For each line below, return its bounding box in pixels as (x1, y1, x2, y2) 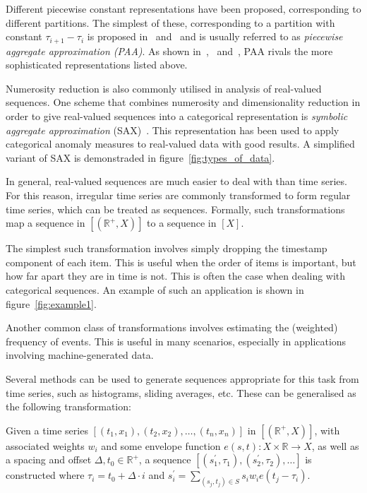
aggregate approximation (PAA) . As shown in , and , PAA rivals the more (6, 43, 333, 58)
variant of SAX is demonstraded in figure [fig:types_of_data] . (6, 150, 275, 165)
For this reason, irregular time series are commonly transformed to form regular (6, 187, 351, 202)
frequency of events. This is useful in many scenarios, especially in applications (6, 333, 347, 348)
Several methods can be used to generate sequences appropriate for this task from (6, 371, 359, 386)
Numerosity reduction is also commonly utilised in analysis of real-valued (6, 81, 322, 95)
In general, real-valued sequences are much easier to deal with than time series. (6, 174, 347, 189)
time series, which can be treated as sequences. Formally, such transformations (6, 201, 345, 216)
